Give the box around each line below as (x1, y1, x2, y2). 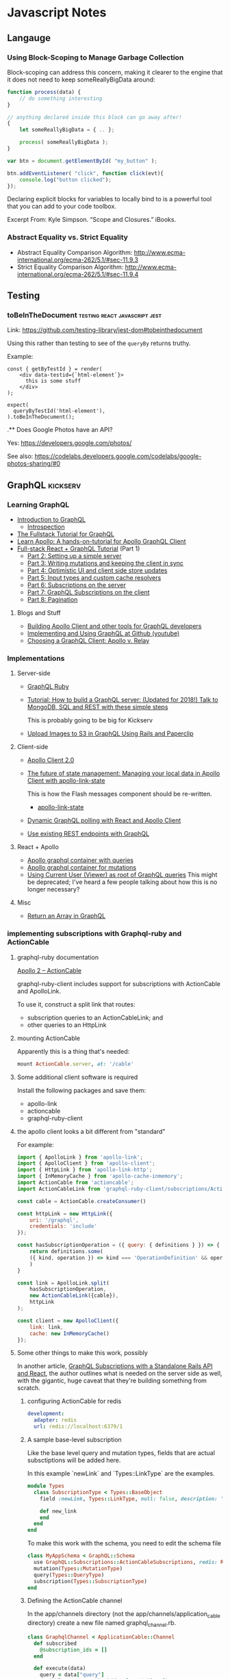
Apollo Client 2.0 (27, 756, 75, 764)
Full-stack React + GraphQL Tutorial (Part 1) (16, 544, 140, 553)
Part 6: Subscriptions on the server (27, 581, 127, 590)
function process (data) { (7, 88, 81, 95)
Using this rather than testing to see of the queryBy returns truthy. (7, 339, 191, 347)
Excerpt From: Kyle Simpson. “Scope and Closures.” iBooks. (7, 216, 177, 224)
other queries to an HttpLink (27, 1020, 107, 1028)
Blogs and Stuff (16, 609, 61, 617)
